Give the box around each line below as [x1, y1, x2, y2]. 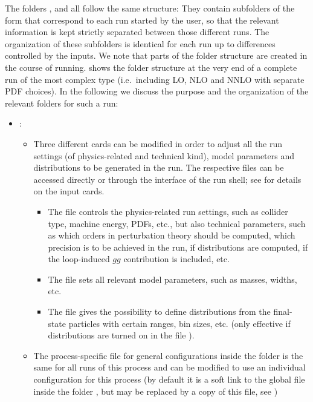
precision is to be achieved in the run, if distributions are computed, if [48, 240, 308, 253]
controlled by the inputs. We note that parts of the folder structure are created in [5, 49, 308, 62]
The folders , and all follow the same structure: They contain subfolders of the [5, 2, 295, 14]
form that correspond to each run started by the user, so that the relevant [5, 13, 279, 26]
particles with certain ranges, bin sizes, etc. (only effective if [68, 317, 291, 329]
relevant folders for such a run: [5, 96, 118, 109]
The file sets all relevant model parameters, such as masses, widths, [48, 272, 297, 285]
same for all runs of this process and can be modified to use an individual [33, 361, 306, 374]
